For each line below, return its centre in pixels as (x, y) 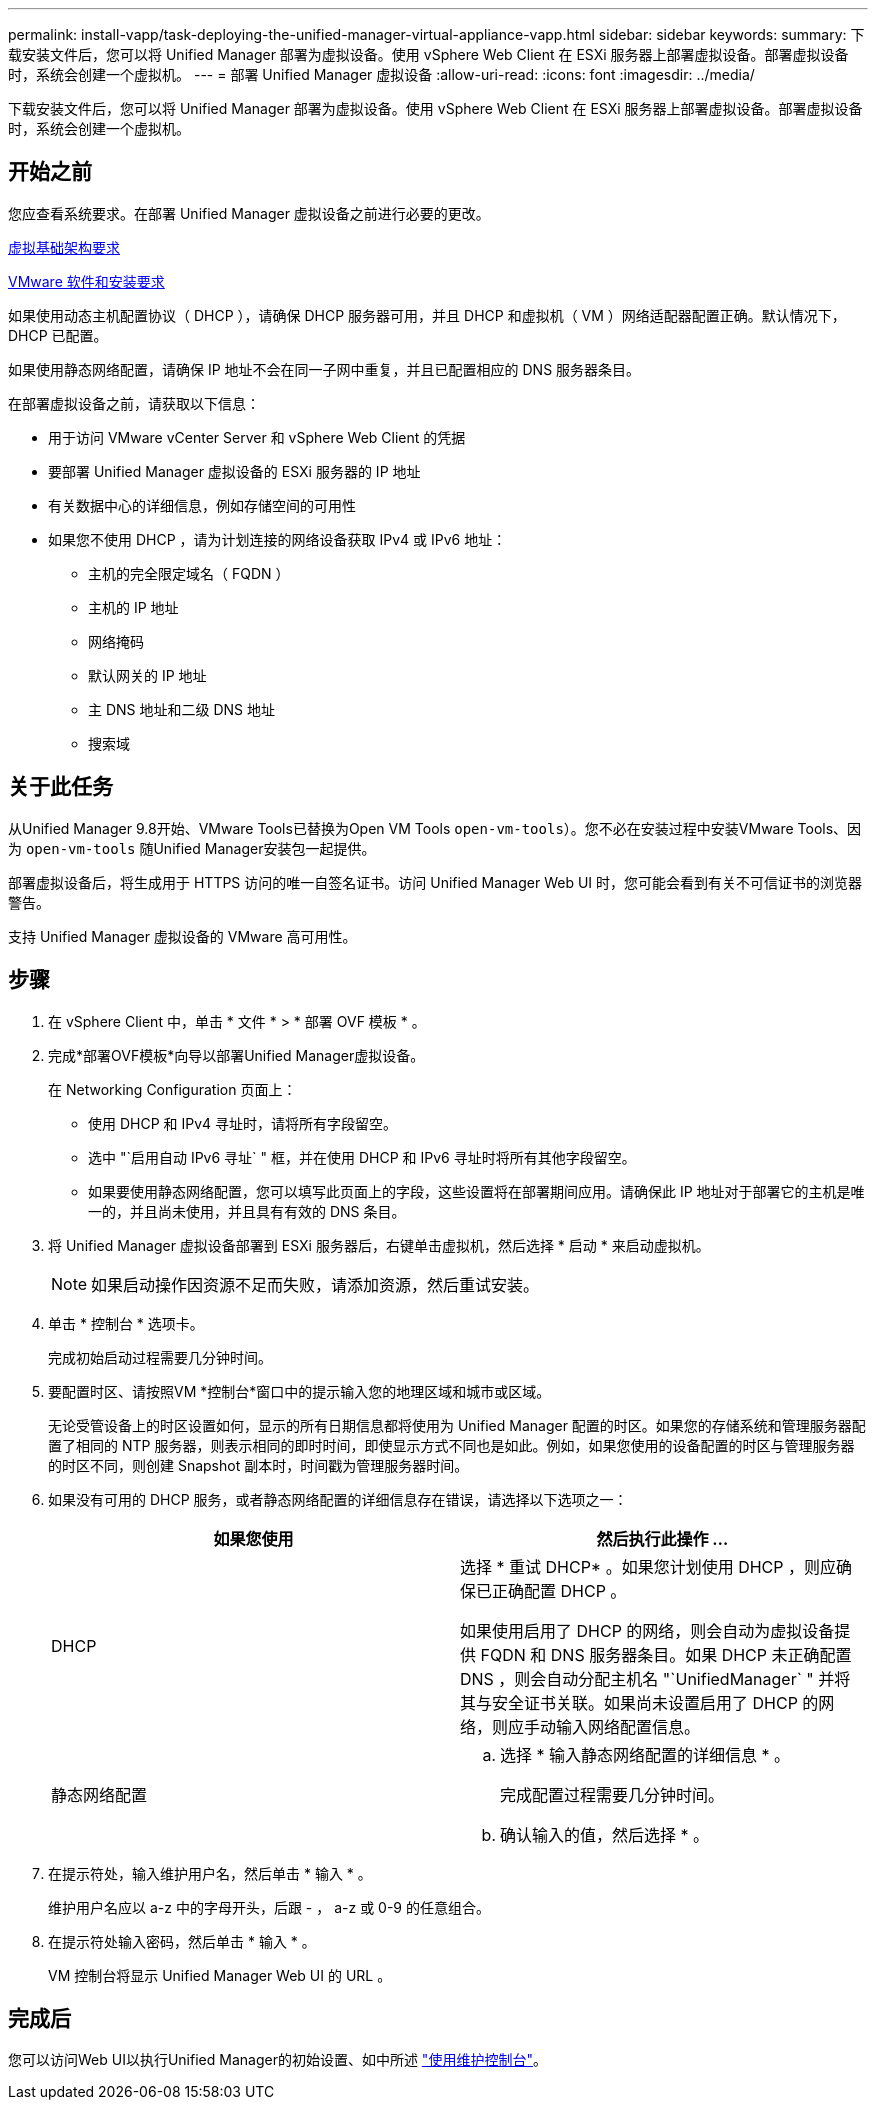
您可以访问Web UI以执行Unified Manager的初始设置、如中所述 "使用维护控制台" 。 (277, 2060)
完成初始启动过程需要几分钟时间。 (160, 1357)
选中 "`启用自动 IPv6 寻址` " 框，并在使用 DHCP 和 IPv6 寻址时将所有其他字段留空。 (362, 1157)
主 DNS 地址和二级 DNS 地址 (182, 709)
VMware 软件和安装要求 (86, 281)
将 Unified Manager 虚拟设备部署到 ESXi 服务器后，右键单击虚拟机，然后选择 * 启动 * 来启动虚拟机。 (379, 1245)
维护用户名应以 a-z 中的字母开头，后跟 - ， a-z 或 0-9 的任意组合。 (269, 1907)
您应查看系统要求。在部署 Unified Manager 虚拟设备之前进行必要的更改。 (249, 213)
